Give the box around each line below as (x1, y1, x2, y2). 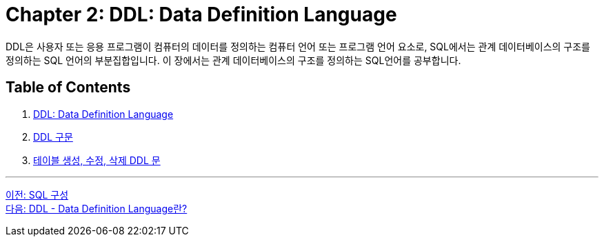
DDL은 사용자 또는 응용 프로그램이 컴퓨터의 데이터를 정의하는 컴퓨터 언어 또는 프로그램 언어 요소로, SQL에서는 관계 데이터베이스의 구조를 (6, 40, 590, 52)
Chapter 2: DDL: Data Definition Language (6, 3, 397, 26)
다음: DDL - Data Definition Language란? (6, 202, 188, 214)
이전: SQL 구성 (6, 188, 69, 201)
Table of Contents (6, 79, 131, 97)
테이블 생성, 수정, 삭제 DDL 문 (33, 154, 161, 166)
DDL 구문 (33, 130, 73, 143)
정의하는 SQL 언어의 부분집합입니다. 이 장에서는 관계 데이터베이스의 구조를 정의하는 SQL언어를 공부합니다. (6, 54, 461, 66)
